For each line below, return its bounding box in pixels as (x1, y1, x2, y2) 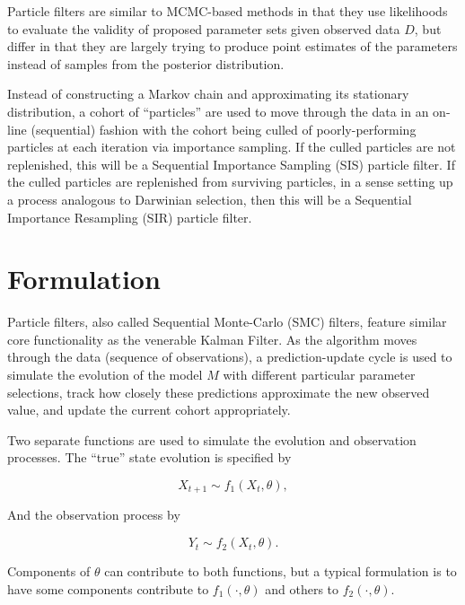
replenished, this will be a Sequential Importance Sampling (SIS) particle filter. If (7, 154, 455, 173)
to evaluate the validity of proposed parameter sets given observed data (7, 19, 400, 38)
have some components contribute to (7, 579, 209, 598)
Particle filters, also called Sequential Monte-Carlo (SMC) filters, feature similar (7, 312, 447, 331)
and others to (265, 579, 339, 598)
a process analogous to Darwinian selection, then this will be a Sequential (7, 189, 412, 208)
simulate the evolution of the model (7, 365, 203, 384)
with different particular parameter (223, 365, 416, 384)
